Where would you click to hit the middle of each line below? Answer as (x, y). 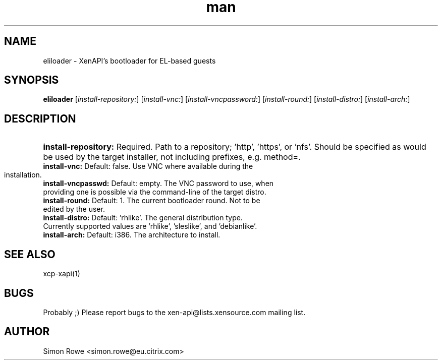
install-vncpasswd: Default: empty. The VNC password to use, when (158, 184)
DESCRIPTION (40, 118)
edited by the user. (74, 209)
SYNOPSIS (32, 80)
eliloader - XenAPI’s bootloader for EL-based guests (129, 60)
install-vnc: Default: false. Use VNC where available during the (148, 166)
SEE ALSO (30, 254)
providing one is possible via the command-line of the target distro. (155, 192)
